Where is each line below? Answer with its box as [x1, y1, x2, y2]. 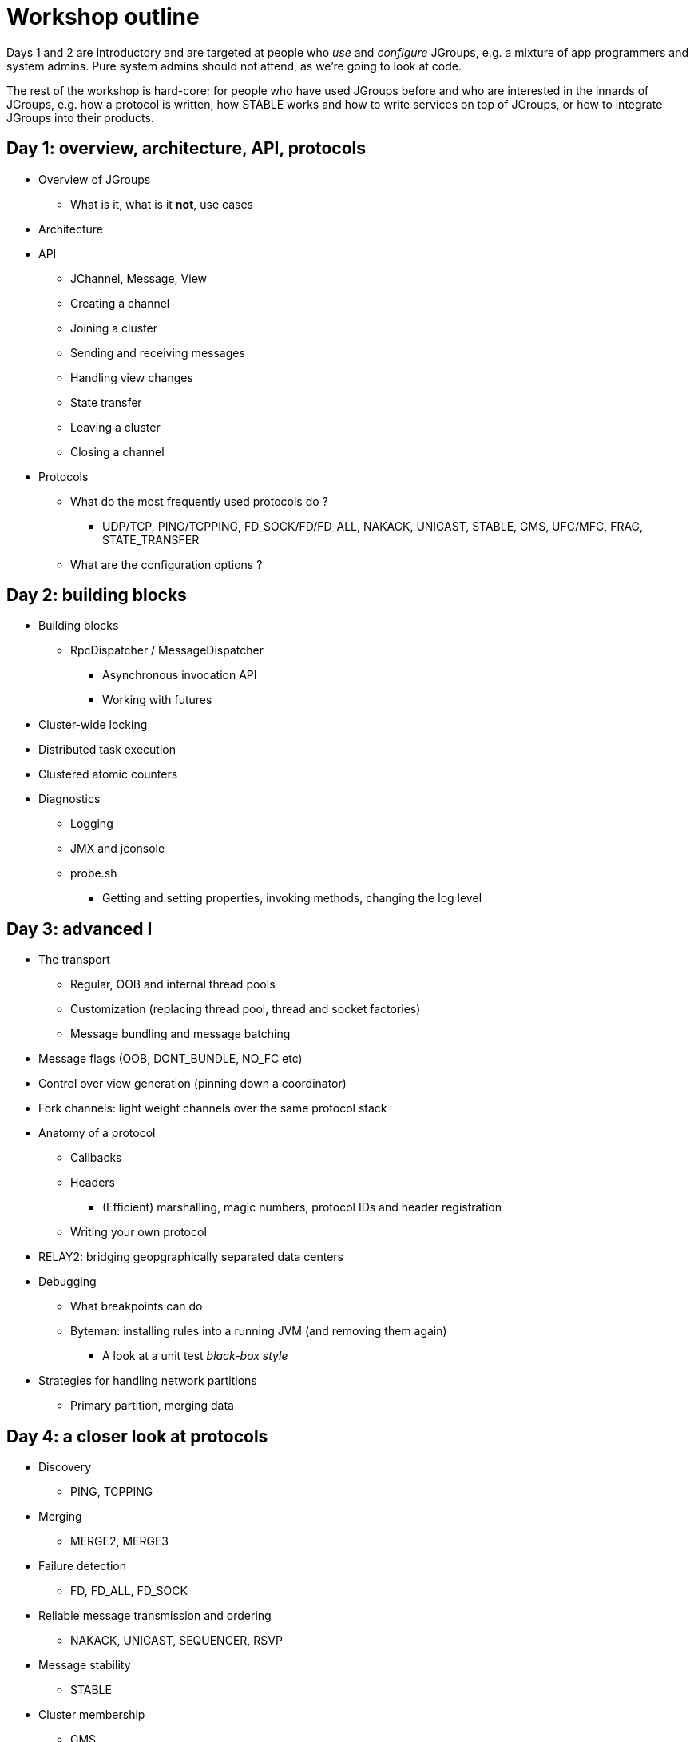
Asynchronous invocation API [102, 668, 257, 682]
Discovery [38, 1460, 92, 1474]
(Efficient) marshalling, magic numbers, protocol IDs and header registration [102, 1200, 502, 1215]
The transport [38, 953, 110, 967]
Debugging [38, 1275, 97, 1289]
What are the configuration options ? [70, 557, 263, 571]
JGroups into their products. [6, 110, 154, 125]
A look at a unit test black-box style [102, 1349, 288, 1363]
